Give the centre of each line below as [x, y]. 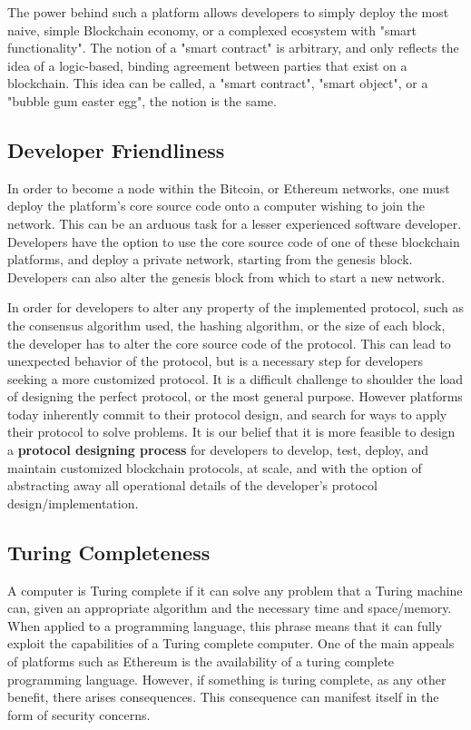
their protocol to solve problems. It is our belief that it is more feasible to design [231, 432]
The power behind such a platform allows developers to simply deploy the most [228, 12]
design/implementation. [73, 503]
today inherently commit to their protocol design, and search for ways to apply [227, 414]
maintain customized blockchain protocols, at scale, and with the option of [215, 467]
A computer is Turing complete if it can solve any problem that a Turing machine [235, 590]
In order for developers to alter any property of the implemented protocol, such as [235, 307]
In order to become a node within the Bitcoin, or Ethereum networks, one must [229, 187]
